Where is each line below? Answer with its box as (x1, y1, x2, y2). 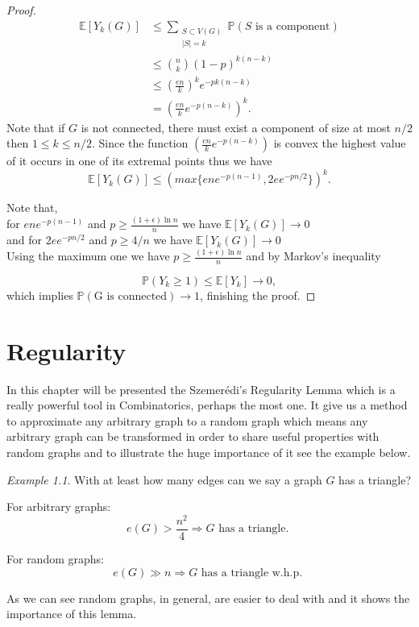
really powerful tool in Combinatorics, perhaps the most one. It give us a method (6, 397, 408, 413)
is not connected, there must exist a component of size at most (81, 118, 391, 135)
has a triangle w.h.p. (201, 567, 303, 579)
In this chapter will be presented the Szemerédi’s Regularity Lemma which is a (6, 380, 396, 397)
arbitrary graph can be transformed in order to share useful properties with (6, 428, 380, 445)
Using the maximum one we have (6, 247, 170, 264)
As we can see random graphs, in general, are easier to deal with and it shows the (6, 589, 410, 606)
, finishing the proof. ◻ (200, 286, 316, 303)
